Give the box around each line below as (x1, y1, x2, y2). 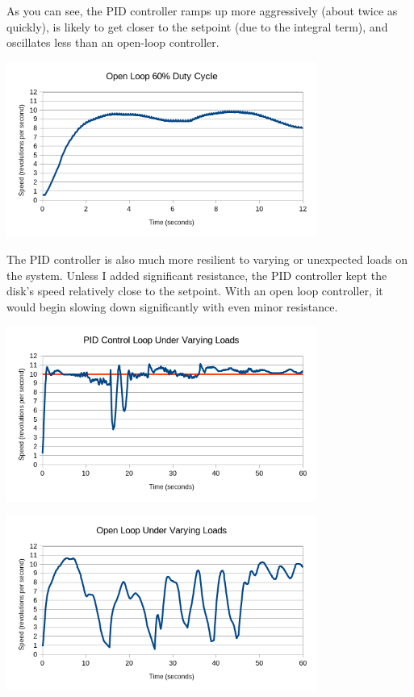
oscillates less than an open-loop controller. (6, 34, 220, 51)
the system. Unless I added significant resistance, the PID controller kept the (6, 266, 387, 283)
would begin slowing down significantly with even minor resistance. (6, 298, 338, 315)
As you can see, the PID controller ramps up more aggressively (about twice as (6, 2, 398, 19)
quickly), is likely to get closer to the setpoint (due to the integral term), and (6, 18, 388, 35)
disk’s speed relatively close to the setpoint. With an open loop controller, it (6, 282, 383, 299)
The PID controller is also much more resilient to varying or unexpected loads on (6, 251, 408, 268)
